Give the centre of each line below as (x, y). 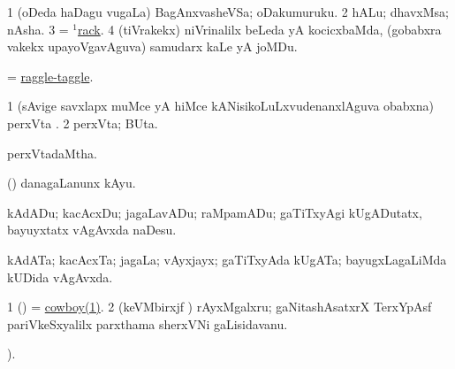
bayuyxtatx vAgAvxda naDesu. (92, 230)
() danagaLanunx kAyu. (72, 183)
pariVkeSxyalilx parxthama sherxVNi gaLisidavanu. (148, 323)
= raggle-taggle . (50, 76)
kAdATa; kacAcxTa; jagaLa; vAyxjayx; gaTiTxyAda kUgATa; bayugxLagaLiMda (227, 259)
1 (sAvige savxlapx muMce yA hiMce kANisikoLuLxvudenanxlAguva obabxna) (220, 106)
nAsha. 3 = (38, 29)
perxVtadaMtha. (52, 153)
